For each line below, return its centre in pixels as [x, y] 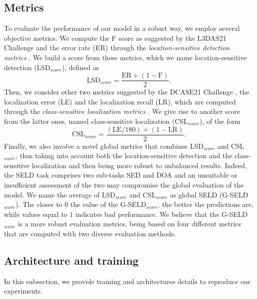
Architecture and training [71, 260]
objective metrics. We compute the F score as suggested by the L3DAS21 [115, 38]
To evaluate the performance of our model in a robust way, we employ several [122, 28]
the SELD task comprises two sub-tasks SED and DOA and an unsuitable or [121, 175]
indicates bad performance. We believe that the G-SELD [161, 214]
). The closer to [39, 204]
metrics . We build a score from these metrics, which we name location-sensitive [126, 57]
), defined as [80, 67]
